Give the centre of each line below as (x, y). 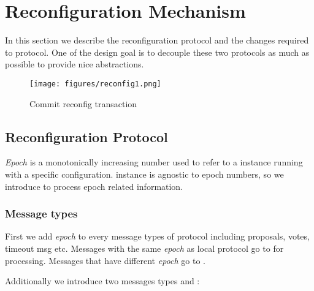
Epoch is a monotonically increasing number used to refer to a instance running (154, 162)
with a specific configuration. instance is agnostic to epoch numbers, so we (144, 174)
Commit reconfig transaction (83, 103)
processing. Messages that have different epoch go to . (105, 260)
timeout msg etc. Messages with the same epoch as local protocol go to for (144, 248)
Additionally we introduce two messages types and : (102, 281)
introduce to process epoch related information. (94, 186)
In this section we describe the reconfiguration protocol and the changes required (157, 40)
